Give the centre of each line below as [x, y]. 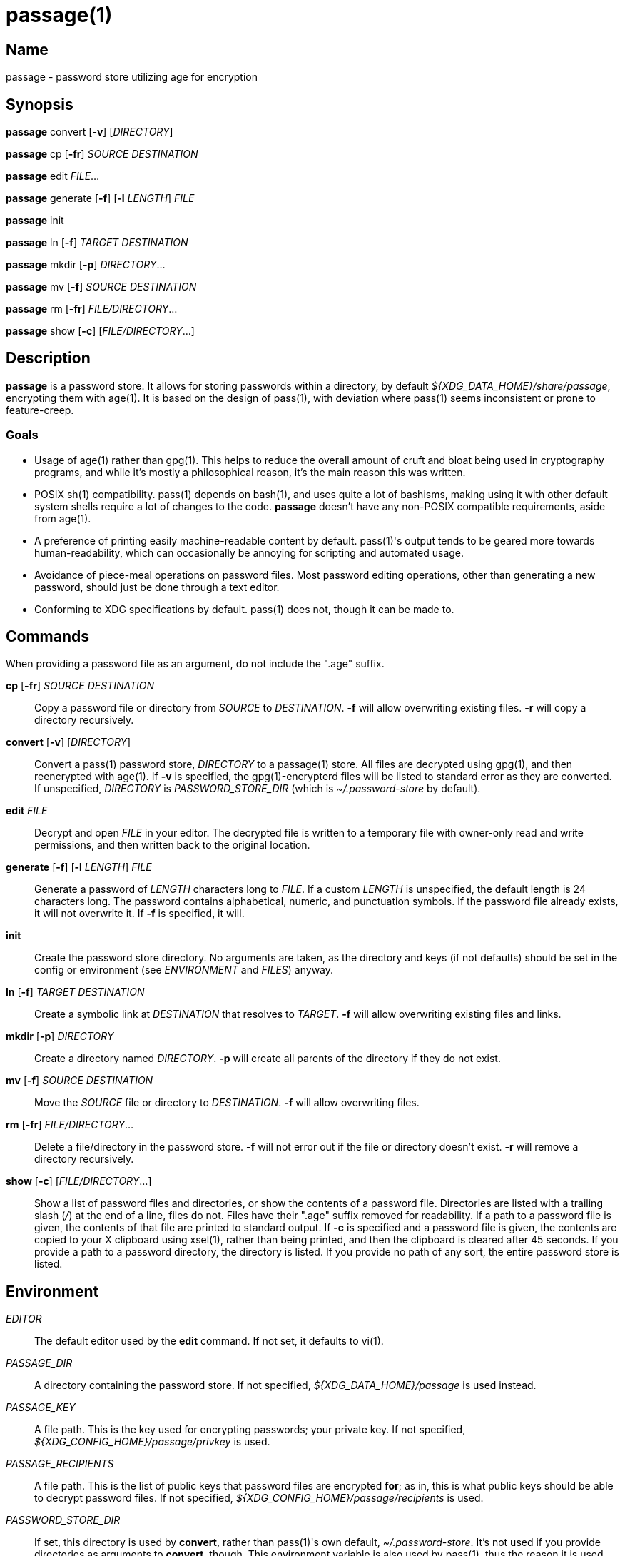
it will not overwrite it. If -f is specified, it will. [139, 914]
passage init [35, 221]
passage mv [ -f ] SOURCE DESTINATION [101, 287]
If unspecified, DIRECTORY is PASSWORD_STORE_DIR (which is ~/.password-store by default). [258, 789]
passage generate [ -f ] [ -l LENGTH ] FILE [100, 198]
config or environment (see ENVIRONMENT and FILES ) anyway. [184, 970]
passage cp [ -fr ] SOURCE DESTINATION [102, 154]
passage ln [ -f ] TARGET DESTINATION [97, 243]
